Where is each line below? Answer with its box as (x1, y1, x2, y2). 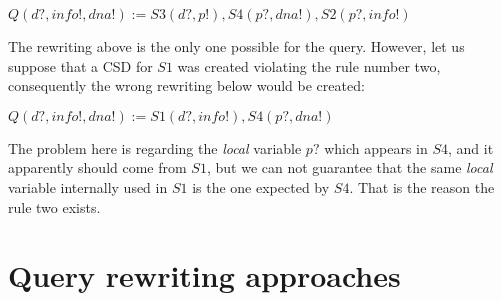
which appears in (324, 137, 428, 158)
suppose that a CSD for (8, 55, 153, 76)
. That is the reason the (349, 176, 495, 197)
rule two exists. (8, 196, 101, 217)
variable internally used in (8, 176, 168, 197)
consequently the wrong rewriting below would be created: (8, 75, 365, 96)
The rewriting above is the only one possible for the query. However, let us (8, 36, 465, 56)
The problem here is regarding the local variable (8, 137, 302, 158)
